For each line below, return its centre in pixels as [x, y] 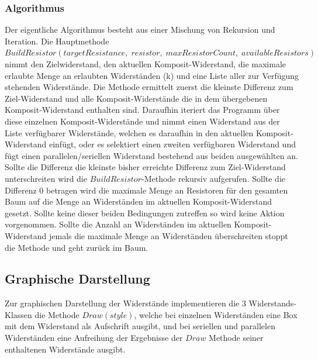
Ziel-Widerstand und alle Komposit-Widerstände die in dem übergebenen [136, 98]
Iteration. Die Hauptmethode [57, 41]
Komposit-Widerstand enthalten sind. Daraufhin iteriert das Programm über [142, 110]
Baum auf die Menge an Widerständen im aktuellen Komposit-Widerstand [139, 201]
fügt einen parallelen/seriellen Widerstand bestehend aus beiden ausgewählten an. [151, 155]
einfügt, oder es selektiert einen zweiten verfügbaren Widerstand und [172, 144]
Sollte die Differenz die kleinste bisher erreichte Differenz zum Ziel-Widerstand [145, 167]
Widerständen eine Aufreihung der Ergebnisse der [94, 338]
